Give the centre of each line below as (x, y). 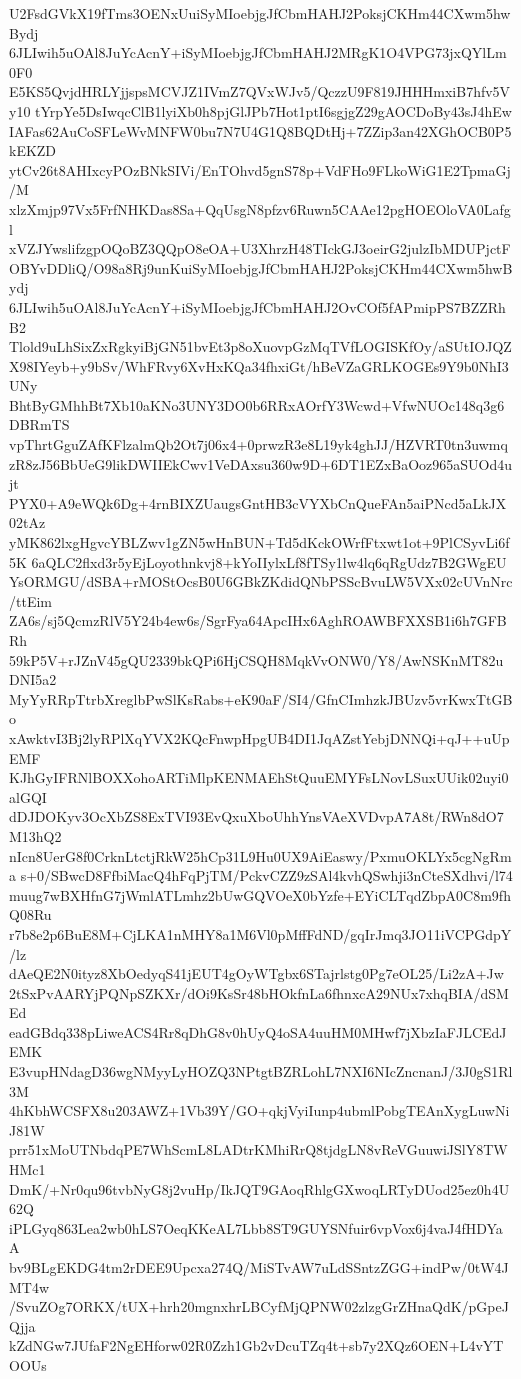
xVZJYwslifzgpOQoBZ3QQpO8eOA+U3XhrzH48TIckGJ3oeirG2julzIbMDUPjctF (260, 248)
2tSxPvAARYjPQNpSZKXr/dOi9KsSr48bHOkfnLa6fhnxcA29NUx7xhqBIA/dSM (259, 992)
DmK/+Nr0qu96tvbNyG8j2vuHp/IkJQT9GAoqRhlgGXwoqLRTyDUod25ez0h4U (259, 1188)
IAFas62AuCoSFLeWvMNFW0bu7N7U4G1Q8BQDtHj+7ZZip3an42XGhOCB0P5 (260, 130)
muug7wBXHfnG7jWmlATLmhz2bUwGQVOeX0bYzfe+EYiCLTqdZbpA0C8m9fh (260, 894)
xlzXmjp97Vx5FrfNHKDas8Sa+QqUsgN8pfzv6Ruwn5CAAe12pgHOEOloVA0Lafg (260, 208)
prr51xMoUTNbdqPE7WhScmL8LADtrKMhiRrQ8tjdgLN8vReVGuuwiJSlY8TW (258, 1149)
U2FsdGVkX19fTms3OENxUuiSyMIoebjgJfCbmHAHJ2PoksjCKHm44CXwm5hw (260, 13)
